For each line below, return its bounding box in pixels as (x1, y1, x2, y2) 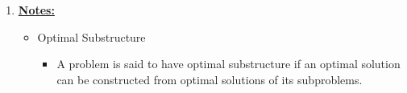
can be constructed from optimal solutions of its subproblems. (56, 71, 363, 87)
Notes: (18, 2, 55, 18)
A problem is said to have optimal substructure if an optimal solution (56, 55, 401, 72)
